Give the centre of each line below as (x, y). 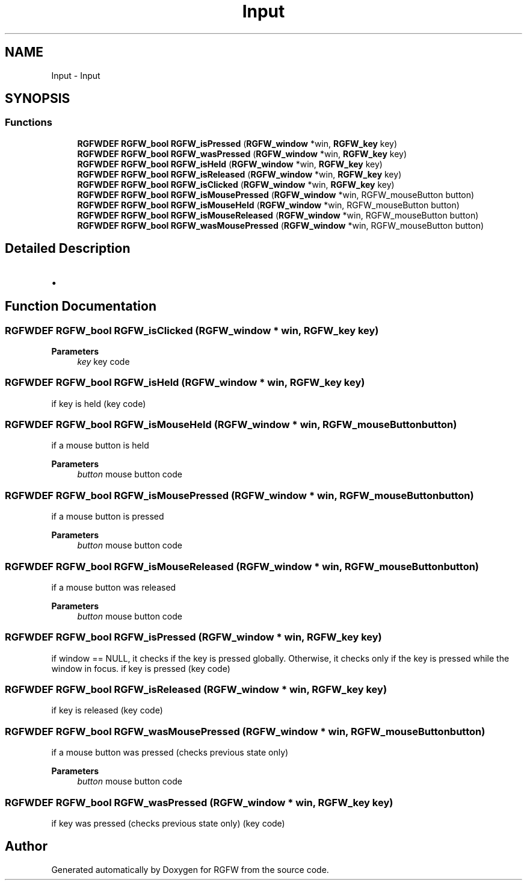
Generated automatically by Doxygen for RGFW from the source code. (190, 869)
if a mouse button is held (100, 446)
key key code (103, 361)
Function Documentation (81, 306)
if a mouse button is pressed (108, 517)
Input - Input (76, 75)
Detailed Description (68, 249)
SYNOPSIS (38, 99)
